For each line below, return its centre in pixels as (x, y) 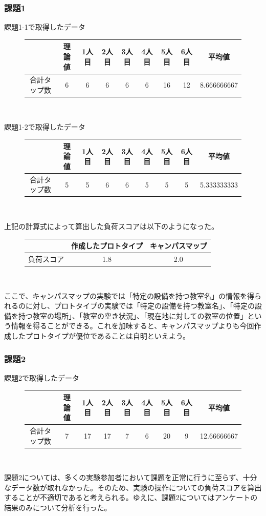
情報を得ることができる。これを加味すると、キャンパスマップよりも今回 (132, 326)
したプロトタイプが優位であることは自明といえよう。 (101, 336)
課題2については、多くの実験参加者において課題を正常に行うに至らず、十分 (131, 477)
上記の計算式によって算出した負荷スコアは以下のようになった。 (111, 226)
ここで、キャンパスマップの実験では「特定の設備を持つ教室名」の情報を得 (129, 295)
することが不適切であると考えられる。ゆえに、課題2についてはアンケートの (131, 497)
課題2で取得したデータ (42, 377)
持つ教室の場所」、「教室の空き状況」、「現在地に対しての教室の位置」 (133, 315)
